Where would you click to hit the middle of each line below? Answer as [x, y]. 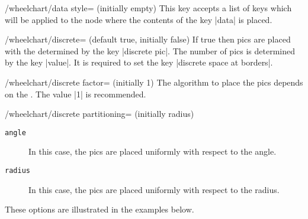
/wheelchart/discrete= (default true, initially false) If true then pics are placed [148, 39]
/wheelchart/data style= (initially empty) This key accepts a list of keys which [148, 8]
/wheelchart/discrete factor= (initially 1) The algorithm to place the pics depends [154, 82]
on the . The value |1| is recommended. [76, 94]
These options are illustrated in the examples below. [100, 209]
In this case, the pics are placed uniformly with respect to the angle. [153, 151]
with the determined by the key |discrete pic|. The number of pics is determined [150, 50]
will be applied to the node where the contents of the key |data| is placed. [139, 19]
